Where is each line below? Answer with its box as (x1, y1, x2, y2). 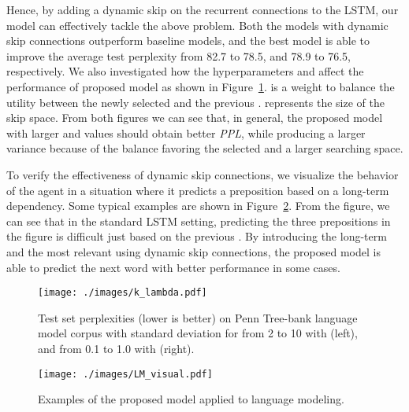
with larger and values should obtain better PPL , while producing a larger (6, 124, 366, 141)
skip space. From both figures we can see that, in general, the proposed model (6, 109, 383, 126)
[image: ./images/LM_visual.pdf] (38, 368, 213, 380)
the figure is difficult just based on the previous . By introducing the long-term (6, 228, 387, 245)
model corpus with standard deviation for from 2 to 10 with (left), (38, 325, 358, 341)
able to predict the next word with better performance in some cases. (6, 259, 340, 275)
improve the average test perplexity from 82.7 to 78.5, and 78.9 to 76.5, (6, 47, 351, 64)
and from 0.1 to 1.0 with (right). (38, 340, 195, 356)
